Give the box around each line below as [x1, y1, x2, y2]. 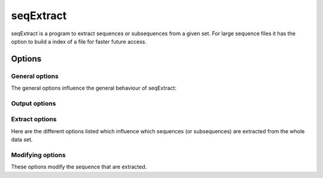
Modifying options [11, 151, 66, 159]
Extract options [11, 115, 57, 124]
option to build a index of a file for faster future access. [11, 38, 147, 45]
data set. [11, 136, 33, 143]
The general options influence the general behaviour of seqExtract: [11, 84, 176, 92]
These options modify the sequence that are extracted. [11, 163, 147, 170]
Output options [11, 99, 56, 108]
